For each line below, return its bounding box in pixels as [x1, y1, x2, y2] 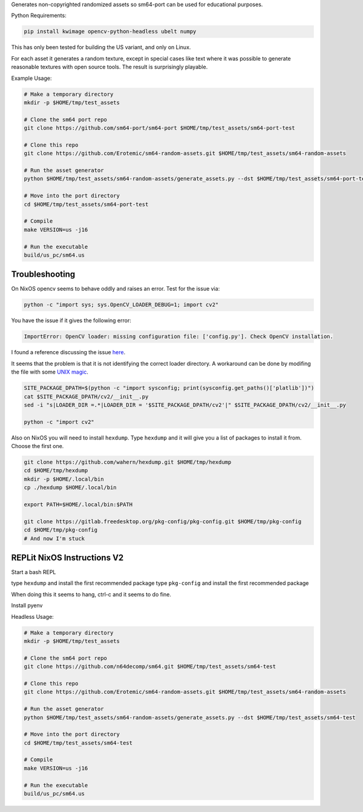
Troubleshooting [11, 269, 76, 280]
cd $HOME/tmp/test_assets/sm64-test [24, 739, 133, 746]
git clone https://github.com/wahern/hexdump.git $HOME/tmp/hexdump [24, 459, 232, 466]
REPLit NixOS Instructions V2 [11, 552, 124, 563]
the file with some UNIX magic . [11, 368, 89, 375]
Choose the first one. [11, 443, 64, 450]
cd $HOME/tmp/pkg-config [24, 527, 98, 533]
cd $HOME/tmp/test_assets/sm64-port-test [24, 200, 149, 208]
